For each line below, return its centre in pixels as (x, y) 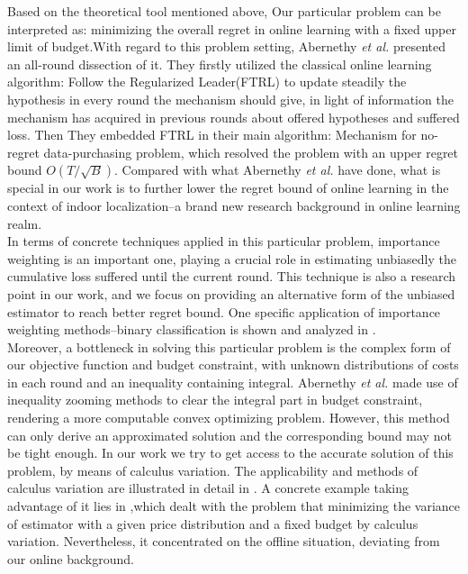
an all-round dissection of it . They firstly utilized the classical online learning (220, 64)
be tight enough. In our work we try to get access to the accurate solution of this (230, 453)
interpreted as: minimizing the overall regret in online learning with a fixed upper (232, 28)
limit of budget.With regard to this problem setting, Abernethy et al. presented (227, 46)
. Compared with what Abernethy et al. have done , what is (277, 170)
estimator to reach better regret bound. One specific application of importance (224, 311)
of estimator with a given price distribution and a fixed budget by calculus (213, 523)
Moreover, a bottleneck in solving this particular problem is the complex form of (229, 346)
